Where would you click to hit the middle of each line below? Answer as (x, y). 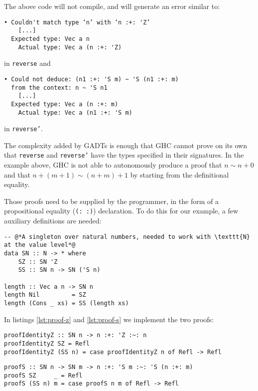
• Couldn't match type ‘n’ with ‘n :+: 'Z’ (77, 22)
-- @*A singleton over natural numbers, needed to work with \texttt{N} (127, 237)
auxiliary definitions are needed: (53, 221)
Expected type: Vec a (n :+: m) (65, 104)
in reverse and (27, 63)
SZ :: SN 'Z (38, 262)
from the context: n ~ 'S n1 (59, 88)
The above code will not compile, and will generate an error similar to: (112, 6)
